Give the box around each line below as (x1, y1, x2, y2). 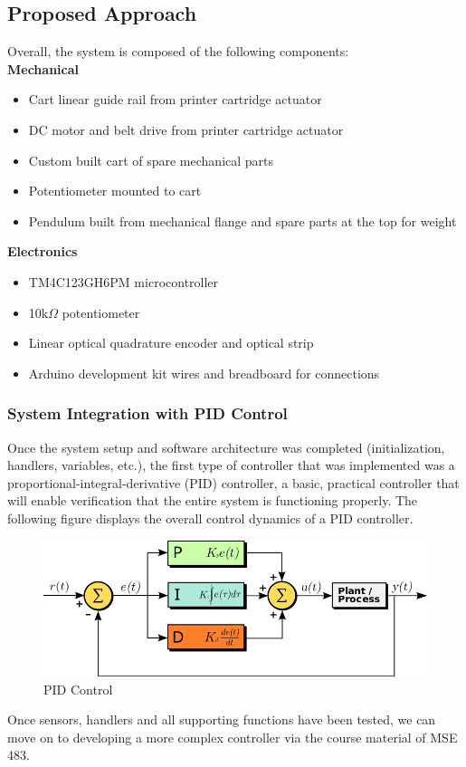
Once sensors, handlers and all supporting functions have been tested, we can (7, 710, 436, 729)
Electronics (7, 242, 78, 261)
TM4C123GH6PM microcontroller (28, 272, 219, 291)
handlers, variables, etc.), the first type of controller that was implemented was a (7, 455, 455, 475)
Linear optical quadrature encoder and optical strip (28, 333, 314, 352)
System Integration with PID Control (7, 402, 288, 425)
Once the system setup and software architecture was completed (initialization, (7, 437, 445, 456)
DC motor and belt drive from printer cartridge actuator (28, 120, 344, 139)
